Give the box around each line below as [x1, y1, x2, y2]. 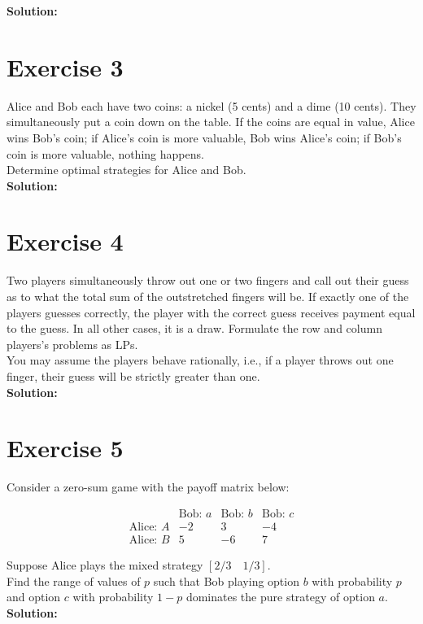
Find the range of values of [7, 572, 141, 589]
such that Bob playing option [153, 572, 299, 589]
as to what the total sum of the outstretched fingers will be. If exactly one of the [7, 288, 409, 304]
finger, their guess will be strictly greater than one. [7, 367, 260, 384]
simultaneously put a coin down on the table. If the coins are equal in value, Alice [7, 113, 415, 130]
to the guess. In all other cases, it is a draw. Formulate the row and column [7, 320, 382, 337]
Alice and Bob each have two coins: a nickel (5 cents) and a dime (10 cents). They [7, 97, 416, 114]
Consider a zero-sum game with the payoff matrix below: [7, 478, 290, 495]
